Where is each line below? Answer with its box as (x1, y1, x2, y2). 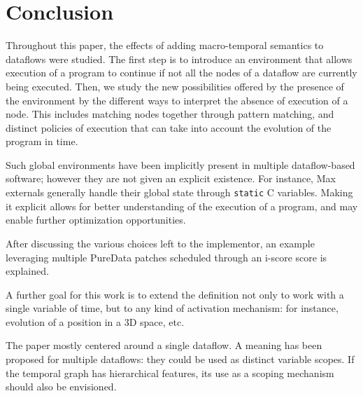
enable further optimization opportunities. (6, 212, 186, 227)
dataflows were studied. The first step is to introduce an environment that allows (6, 51, 353, 66)
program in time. (6, 134, 78, 149)
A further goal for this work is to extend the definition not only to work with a (6, 287, 344, 301)
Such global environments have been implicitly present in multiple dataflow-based (6, 157, 355, 172)
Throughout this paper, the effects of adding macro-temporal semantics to (6, 38, 324, 53)
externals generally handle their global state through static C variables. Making (6, 185, 353, 200)
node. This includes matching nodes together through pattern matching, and (6, 107, 334, 121)
